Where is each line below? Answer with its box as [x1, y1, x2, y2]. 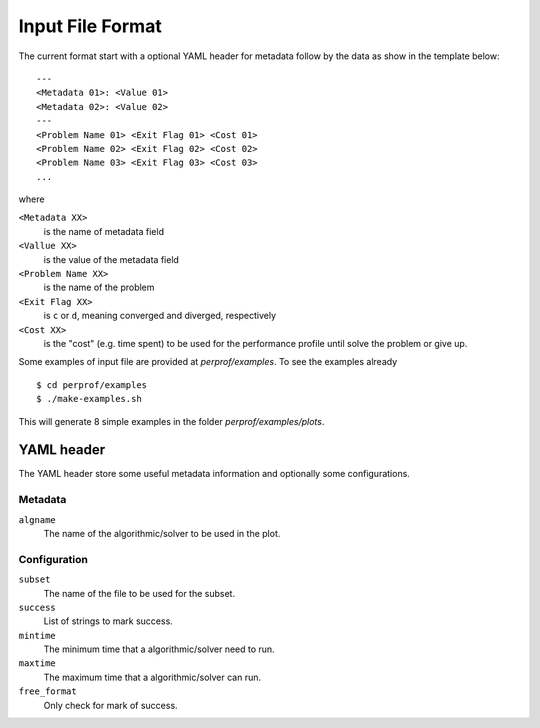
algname [18, 514, 57, 525]
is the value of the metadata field [43, 253, 180, 265]
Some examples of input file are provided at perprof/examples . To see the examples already [18, 356, 398, 368]
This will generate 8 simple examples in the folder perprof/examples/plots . [18, 415, 325, 427]
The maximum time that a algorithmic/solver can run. [43, 671, 262, 683]
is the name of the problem [43, 281, 155, 294]
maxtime [18, 658, 57, 669]
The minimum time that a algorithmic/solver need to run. [43, 643, 275, 655]
